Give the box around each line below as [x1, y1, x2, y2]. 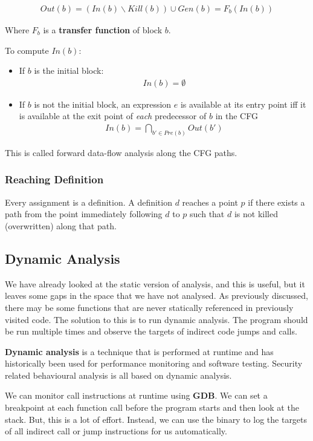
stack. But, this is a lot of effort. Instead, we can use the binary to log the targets [5, 413, 308, 425]
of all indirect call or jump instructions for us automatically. [5, 425, 227, 437]
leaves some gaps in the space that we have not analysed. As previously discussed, [5, 289, 309, 302]
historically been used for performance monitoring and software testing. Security [5, 357, 303, 370]
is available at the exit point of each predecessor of [19, 109, 207, 122]
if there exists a [248, 195, 305, 208]
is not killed [234, 207, 278, 220]
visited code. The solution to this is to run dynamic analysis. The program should [5, 313, 308, 325]
